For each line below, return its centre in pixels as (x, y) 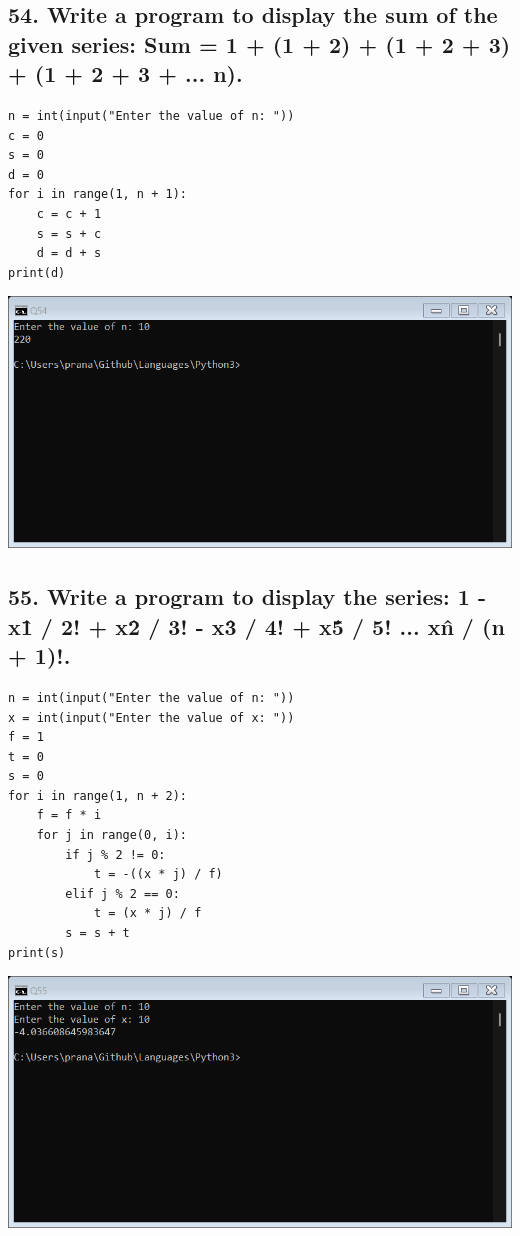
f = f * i (69, 815)
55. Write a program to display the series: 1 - (247, 596)
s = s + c (69, 233)
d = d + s (69, 253)
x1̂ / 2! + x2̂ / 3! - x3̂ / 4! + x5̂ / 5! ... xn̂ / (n (256, 625)
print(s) (37, 952)
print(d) (37, 272)
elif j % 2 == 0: (122, 893)
